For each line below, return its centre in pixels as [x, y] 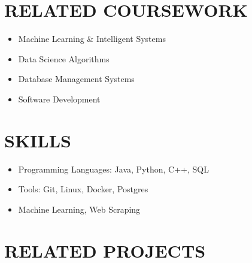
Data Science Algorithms [64, 58]
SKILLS [38, 140]
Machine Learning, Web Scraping [79, 209]
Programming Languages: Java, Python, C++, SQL [113, 169]
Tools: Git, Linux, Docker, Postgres [83, 189]
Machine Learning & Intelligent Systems [92, 39]
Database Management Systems [76, 79]
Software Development [59, 99]
